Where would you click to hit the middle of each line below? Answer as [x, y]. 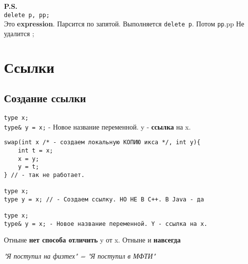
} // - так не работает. [44, 175]
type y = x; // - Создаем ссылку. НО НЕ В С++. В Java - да [104, 199]
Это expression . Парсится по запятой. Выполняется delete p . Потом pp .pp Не [124, 24]
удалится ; [19, 33]
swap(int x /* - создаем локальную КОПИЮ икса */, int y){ [102, 143]
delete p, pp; [27, 15]
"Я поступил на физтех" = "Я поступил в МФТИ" [80, 256]
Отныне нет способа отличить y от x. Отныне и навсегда [92, 239]
